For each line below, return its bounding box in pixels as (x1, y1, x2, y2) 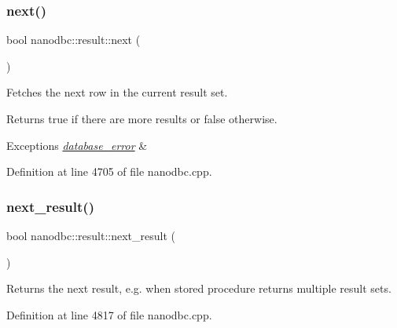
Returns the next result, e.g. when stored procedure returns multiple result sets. (6, 280, 391, 297)
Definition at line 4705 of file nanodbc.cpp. (6, 163, 212, 180)
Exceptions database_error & (6, 137, 148, 153)
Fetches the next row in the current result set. (6, 84, 228, 100)
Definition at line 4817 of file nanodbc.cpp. (6, 306, 212, 323)
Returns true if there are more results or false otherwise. (6, 111, 278, 126)
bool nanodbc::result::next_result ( (6, 228, 175, 243)
